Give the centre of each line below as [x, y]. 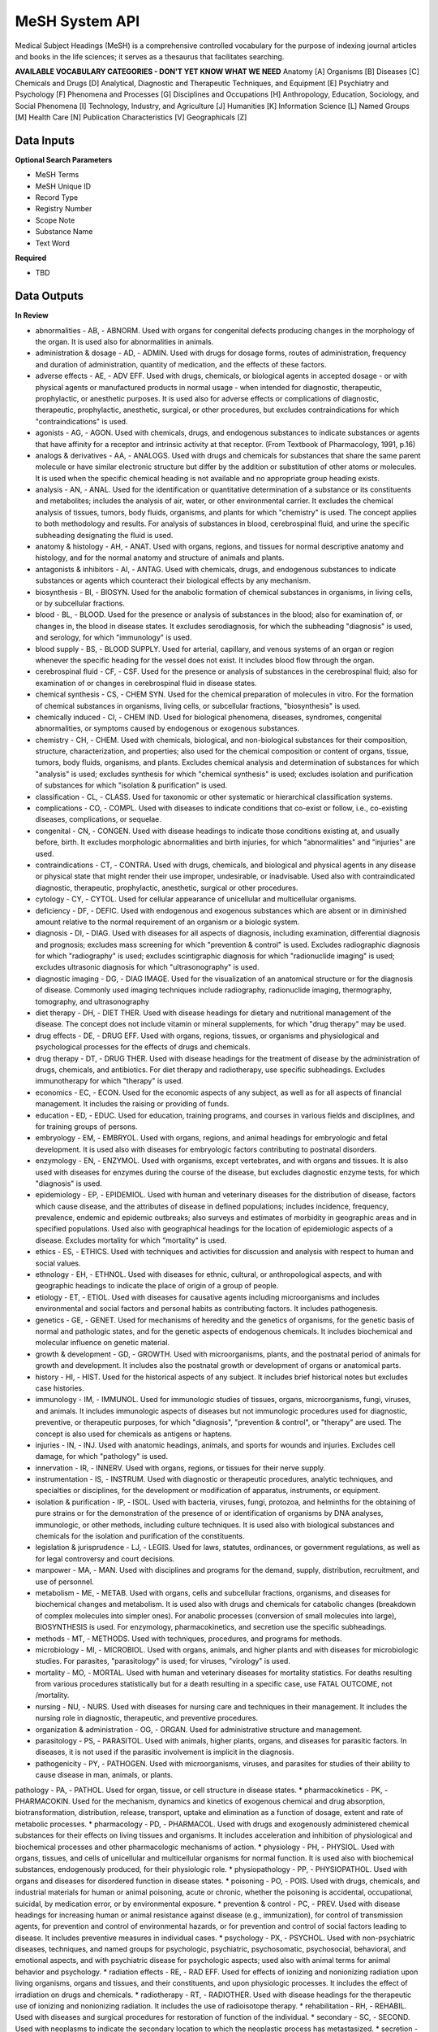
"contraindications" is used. [82, 421]
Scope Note [55, 220]
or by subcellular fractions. [80, 603]
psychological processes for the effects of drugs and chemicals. [143, 1047]
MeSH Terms [57, 175]
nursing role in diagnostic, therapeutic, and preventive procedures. [147, 1718]
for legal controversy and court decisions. [105, 1559]
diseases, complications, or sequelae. [99, 819]
